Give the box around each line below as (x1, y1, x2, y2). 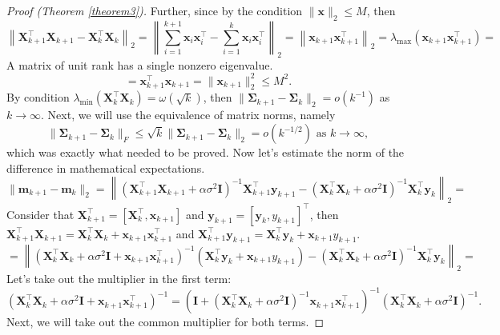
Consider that (6, 205, 75, 222)
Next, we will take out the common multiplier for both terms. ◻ (6, 313, 325, 330)
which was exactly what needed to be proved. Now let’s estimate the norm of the (6, 144, 405, 161)
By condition (6, 89, 70, 106)
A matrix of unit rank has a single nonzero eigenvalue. (6, 56, 273, 73)
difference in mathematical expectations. (6, 159, 205, 176)
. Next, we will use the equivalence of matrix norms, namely (41, 106, 336, 123)
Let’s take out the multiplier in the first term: (6, 270, 232, 287)
